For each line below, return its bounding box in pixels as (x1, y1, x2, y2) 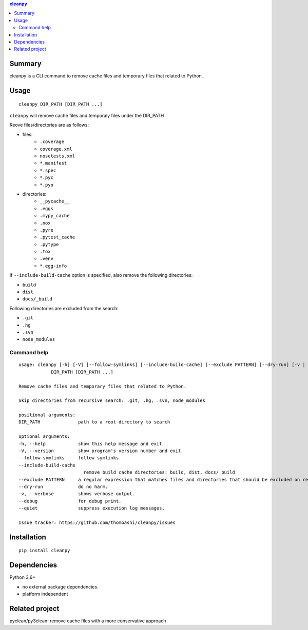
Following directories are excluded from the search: (9, 305, 119, 311)
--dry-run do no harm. (18, 483, 108, 490)
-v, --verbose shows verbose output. (18, 491, 136, 497)
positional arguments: (18, 412, 76, 418)
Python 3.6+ (9, 574, 36, 580)
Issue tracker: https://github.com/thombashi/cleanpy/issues (18, 519, 176, 525)
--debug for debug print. (18, 498, 122, 504)
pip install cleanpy (18, 547, 70, 554)
